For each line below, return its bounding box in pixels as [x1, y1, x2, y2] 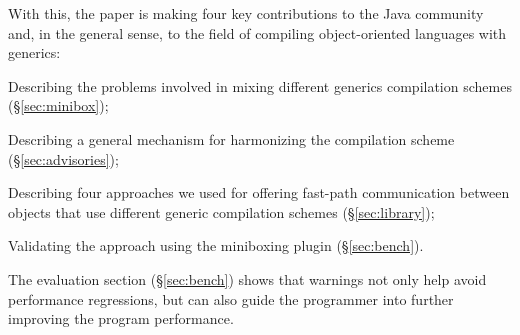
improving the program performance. [8, 308, 234, 329]
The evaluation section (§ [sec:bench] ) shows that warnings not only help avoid [8, 268, 487, 289]
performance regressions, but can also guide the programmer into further [8, 288, 454, 309]
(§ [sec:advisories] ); [8, 148, 119, 169]
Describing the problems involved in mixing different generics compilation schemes [8, 75, 512, 96]
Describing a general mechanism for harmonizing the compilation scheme [8, 128, 455, 149]
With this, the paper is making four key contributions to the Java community [8, 3, 484, 23]
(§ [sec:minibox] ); [8, 95, 109, 116]
